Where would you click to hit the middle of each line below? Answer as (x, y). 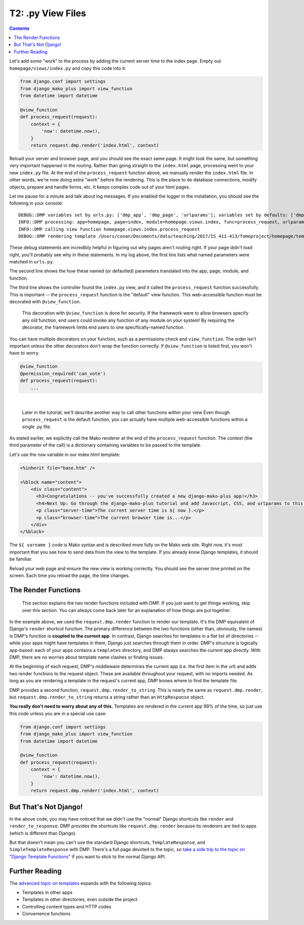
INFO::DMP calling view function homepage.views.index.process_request (109, 229)
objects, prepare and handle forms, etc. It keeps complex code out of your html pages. (100, 187)
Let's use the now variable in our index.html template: (65, 454)
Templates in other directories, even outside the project (80, 900)
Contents (20, 28)
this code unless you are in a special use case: (58, 713)
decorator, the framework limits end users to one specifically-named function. (103, 327)
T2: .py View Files (48, 13)
